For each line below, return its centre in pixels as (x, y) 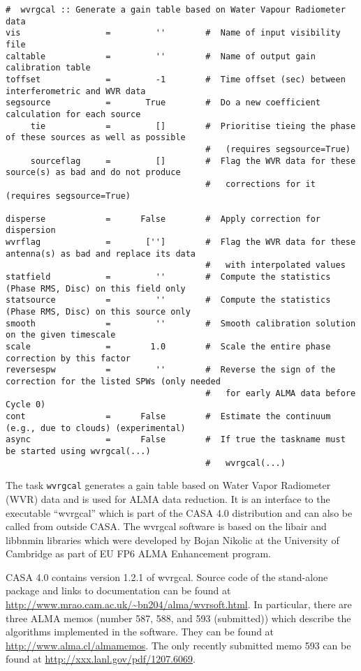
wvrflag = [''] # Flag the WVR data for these (181, 242)
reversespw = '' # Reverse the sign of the (171, 370)
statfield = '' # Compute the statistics (168, 277)
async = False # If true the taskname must (176, 440)
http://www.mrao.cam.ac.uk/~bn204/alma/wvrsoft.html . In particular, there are (179, 604)
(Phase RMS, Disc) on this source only (98, 312)
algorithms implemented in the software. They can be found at (140, 632)
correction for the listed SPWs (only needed (113, 382)
